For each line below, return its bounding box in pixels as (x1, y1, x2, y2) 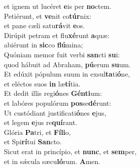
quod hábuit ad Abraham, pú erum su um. (4, 59, 131, 69)
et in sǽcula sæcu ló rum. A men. (4, 156, 101, 166)
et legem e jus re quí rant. (4, 117, 77, 127)
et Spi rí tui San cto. (4, 136, 62, 147)
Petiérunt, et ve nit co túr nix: (4, 10, 92, 21)
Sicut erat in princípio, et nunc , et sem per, (4, 146, 137, 156)
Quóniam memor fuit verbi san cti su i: (4, 49, 120, 59)
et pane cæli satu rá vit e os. (4, 20, 85, 31)
